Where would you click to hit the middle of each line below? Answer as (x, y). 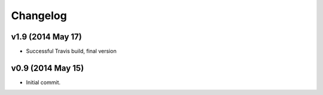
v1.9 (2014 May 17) (46, 37)
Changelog (39, 16)
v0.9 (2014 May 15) (48, 68)
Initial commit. (43, 82)
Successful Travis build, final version (71, 51)
